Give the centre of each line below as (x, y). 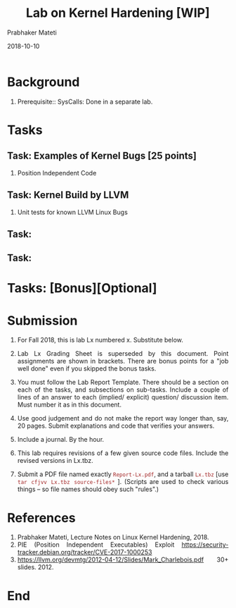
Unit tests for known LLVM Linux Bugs (73, 212)
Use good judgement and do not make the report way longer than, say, (123, 418)
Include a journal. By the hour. (61, 440)
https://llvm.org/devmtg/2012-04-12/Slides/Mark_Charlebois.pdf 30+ (123, 560)
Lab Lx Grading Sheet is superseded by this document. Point (123, 354)
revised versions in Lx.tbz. (55, 461)
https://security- (205, 545)
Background (44, 82)
